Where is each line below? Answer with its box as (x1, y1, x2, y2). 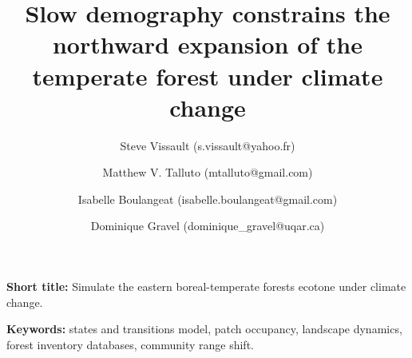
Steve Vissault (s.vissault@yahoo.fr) (120, 137, 295, 153)
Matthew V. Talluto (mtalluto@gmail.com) (102, 164, 313, 181)
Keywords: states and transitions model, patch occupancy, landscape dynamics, (6, 320, 402, 337)
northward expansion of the (52, 28, 363, 61)
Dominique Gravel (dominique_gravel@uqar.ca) (90, 217, 325, 234)
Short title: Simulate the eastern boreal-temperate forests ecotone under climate (6, 278, 406, 295)
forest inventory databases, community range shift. (6, 336, 254, 352)
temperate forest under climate (32, 59, 383, 92)
